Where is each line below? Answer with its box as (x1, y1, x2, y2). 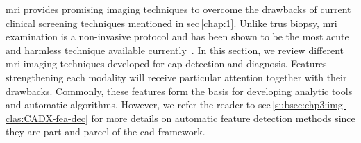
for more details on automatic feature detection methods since (91, 110, 355, 125)
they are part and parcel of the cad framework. (6, 124, 205, 139)
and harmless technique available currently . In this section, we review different (6, 42, 344, 57)
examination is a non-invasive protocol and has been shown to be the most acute (6, 29, 349, 44)
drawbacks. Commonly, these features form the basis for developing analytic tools (6, 83, 353, 98)
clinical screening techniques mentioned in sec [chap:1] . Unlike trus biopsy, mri (6, 15, 337, 30)
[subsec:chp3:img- (272, 97, 346, 112)
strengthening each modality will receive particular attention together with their (6, 69, 347, 84)
